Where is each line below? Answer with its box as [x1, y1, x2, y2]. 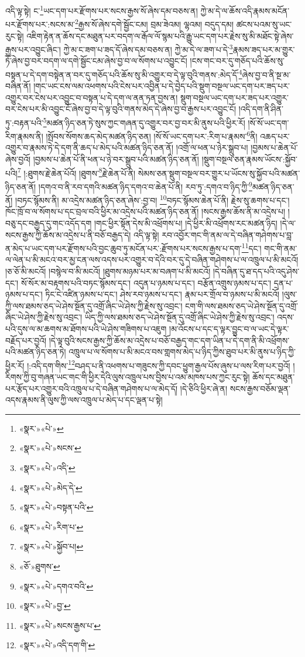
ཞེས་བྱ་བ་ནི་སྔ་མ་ [242, 68, 291, 80]
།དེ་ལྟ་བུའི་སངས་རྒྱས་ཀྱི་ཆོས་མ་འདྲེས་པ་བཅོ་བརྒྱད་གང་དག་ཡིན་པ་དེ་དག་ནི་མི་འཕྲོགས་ [49, 334, 290, 346]
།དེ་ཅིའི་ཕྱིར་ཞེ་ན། [180, 382, 228, 394]
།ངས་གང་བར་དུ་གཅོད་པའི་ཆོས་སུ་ [190, 55, 285, 67]
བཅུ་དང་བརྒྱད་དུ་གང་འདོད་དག [5, 217, 92, 229]
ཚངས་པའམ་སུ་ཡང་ [236, 18, 292, 30]
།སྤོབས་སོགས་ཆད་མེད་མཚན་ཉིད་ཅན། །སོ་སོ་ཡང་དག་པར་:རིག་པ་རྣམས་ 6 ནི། [46, 128, 258, 142]
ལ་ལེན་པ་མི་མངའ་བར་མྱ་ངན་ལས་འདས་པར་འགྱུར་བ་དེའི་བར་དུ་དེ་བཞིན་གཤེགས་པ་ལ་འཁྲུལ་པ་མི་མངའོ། [5, 253, 299, 266]
